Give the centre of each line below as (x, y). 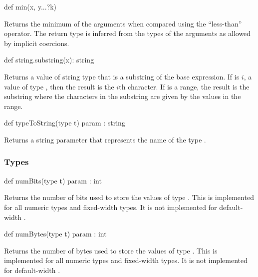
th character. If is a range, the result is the (184, 86)
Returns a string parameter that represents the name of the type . (105, 139)
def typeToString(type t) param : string (65, 123)
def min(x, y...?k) (30, 6)
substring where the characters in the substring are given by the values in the (123, 96)
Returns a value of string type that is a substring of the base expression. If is (122, 76)
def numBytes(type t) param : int (55, 234)
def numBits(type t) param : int (53, 180)
